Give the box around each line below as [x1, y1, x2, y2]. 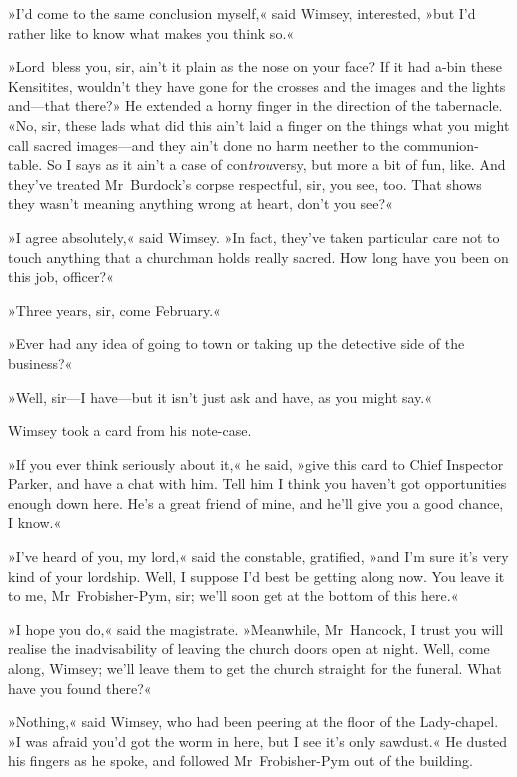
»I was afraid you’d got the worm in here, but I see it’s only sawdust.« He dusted [8, 730, 508, 751]
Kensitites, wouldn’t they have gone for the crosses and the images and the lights [8, 75, 506, 96]
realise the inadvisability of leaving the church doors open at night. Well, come [8, 638, 490, 659]
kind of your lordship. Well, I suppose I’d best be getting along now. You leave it [8, 565, 505, 586]
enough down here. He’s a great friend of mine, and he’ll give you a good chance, [8, 492, 504, 513]
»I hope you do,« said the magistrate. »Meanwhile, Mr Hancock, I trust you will [8, 618, 504, 639]
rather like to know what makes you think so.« [8, 22, 295, 43]
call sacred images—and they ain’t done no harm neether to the [8, 134, 400, 155]
